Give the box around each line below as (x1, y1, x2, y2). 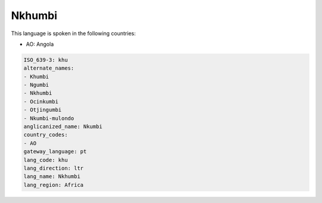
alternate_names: (23, 65, 75, 71)
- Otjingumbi (23, 107, 62, 113)
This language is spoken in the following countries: (11, 30, 136, 37)
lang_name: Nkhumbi (23, 173, 80, 180)
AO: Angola (26, 40, 54, 48)
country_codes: (23, 132, 68, 138)
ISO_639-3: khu (23, 57, 68, 63)
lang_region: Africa (23, 182, 83, 188)
